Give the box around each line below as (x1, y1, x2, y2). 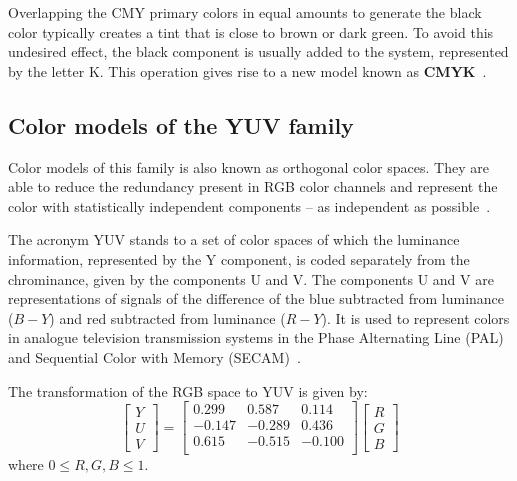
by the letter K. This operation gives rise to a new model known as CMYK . (8, 60, 487, 81)
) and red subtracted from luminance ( (49, 307, 286, 328)
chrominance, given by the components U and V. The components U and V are (8, 268, 494, 289)
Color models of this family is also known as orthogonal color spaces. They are (8, 156, 489, 177)
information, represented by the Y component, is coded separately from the (8, 248, 470, 269)
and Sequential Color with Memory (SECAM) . (8, 346, 301, 367)
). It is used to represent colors (321, 307, 510, 328)
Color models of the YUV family (8, 109, 354, 140)
